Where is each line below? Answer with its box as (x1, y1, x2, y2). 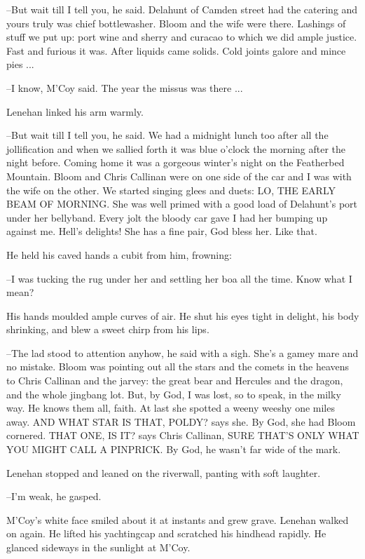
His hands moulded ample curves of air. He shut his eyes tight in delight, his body (6, 308, 359, 323)
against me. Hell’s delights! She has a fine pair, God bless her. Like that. (6, 224, 317, 238)
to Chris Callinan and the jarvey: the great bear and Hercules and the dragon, (6, 373, 343, 388)
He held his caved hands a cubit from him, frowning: (6, 247, 232, 262)
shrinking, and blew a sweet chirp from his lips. (6, 322, 209, 337)
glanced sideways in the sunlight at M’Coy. (6, 540, 191, 554)
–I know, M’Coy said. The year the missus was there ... (6, 80, 243, 95)
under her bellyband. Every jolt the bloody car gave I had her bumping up (6, 210, 328, 224)
